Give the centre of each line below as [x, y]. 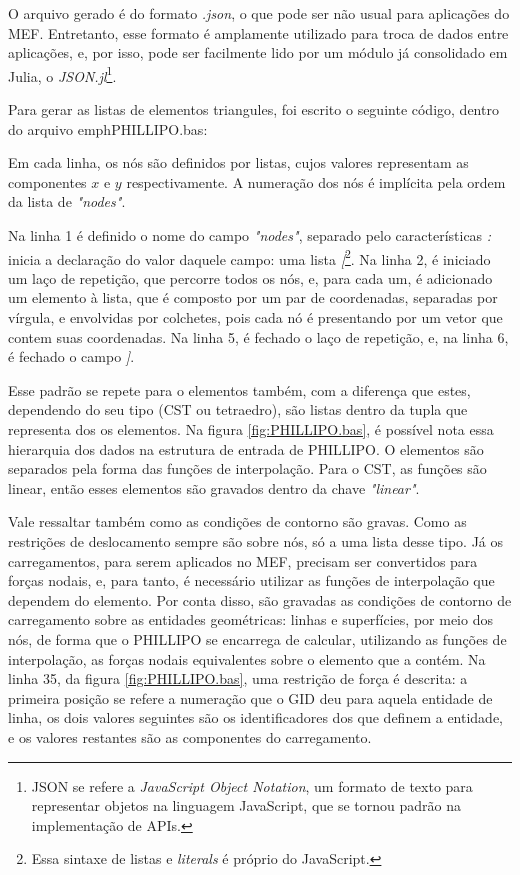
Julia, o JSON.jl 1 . [62, 74]
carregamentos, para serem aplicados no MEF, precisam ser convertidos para [243, 560]
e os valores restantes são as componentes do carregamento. [190, 736]
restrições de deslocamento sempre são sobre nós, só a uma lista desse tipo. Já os [256, 540]
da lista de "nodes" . [67, 201]
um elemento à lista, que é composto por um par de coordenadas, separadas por [253, 297]
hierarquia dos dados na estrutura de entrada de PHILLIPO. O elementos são [246, 448]
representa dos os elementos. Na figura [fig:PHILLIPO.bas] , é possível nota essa [251, 429]
